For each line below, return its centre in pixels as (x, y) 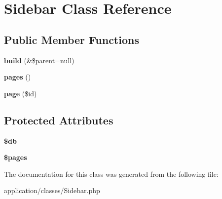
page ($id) (20, 93)
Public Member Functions (72, 39)
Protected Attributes (59, 120)
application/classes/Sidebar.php (52, 190)
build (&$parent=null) (39, 60)
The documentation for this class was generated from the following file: (111, 174)
